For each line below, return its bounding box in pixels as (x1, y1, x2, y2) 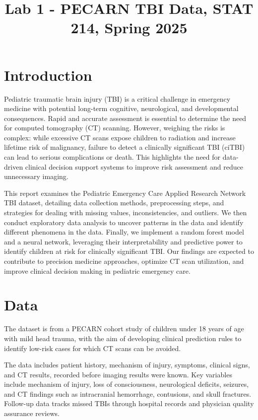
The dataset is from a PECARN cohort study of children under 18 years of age (4, 323, 244, 334)
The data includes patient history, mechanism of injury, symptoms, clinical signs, (4, 360, 250, 370)
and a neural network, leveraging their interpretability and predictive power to (4, 236, 243, 246)
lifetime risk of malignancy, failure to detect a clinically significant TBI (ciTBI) (4, 142, 245, 152)
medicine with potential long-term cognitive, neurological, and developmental (4, 103, 239, 114)
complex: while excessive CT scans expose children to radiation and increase (4, 132, 236, 142)
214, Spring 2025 (70, 17, 188, 38)
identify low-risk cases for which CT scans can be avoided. (4, 343, 181, 353)
